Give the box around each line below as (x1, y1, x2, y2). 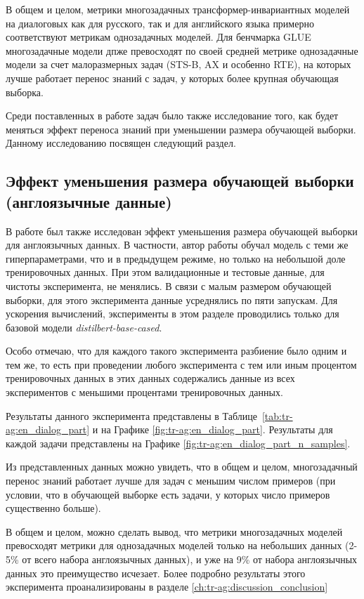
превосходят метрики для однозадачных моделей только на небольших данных (6, 538, 342, 553)
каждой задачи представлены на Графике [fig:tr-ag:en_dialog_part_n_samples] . (6, 435, 351, 450)
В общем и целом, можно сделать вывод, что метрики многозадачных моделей (6, 524, 343, 539)
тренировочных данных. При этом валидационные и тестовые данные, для (6, 265, 325, 279)
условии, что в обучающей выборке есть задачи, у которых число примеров (6, 487, 330, 501)
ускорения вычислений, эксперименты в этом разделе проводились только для (6, 306, 339, 321)
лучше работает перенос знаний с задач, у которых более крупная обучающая (6, 70, 339, 85)
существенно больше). (6, 501, 101, 515)
